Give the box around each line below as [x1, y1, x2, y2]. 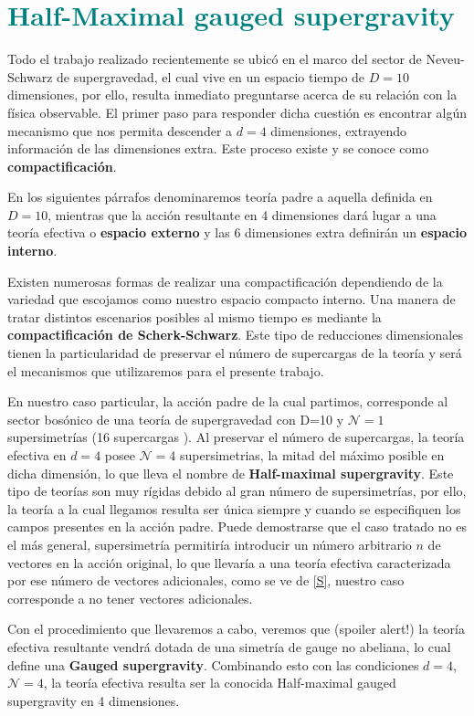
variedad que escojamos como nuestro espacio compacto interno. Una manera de [7, 290, 456, 309]
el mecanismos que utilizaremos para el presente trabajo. [7, 361, 324, 380]
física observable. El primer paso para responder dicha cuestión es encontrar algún [7, 102, 468, 121]
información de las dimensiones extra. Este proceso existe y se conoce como [7, 139, 429, 158]
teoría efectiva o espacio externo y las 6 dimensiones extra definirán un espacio [7, 223, 467, 242]
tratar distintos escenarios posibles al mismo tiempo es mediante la [7, 307, 382, 326]
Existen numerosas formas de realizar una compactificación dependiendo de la [7, 271, 443, 290]
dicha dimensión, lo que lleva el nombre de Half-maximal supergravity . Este [7, 463, 454, 482]
